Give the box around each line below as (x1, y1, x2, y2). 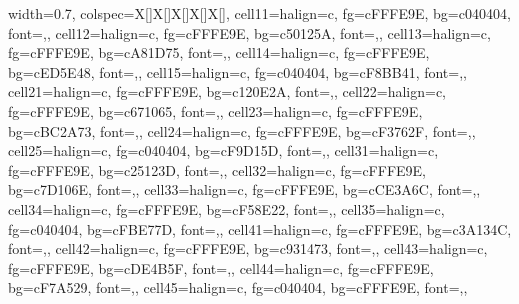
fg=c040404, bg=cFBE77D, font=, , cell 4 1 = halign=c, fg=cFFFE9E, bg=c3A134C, (8, 218, 512, 239)
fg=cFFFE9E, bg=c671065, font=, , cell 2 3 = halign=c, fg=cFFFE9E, (8, 100, 423, 121)
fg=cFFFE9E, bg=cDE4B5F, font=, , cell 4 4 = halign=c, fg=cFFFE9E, (8, 257, 434, 278)
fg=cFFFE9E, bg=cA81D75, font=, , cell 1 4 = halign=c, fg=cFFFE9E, (8, 42, 430, 63)
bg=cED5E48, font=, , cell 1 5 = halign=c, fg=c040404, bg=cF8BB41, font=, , (8, 61, 467, 82)
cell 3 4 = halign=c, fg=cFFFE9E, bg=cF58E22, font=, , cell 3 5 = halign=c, (8, 198, 445, 219)
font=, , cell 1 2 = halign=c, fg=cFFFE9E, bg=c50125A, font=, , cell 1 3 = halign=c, (8, 22, 491, 43)
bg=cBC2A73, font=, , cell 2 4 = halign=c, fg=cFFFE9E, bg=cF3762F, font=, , (8, 120, 476, 141)
